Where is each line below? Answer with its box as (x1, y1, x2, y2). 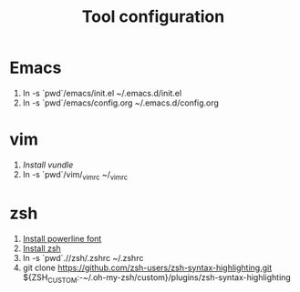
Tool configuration (81, 6, 225, 27)
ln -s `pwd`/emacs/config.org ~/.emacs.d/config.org (22, 97, 219, 108)
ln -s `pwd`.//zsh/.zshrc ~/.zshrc (22, 252, 144, 263)
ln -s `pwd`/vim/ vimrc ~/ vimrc (22, 168, 129, 182)
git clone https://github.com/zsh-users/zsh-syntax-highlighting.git (22, 262, 273, 273)
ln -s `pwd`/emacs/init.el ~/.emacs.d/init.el (22, 87, 182, 98)
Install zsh (22, 243, 61, 254)
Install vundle (22, 159, 74, 170)
